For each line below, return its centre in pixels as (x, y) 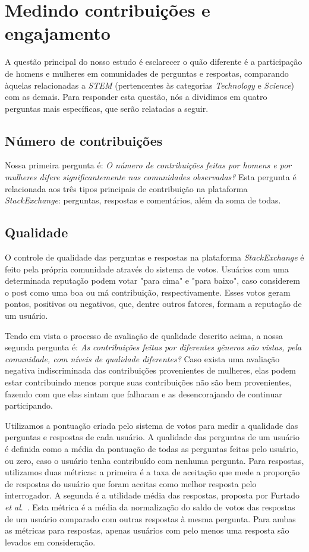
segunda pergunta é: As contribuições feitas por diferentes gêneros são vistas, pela (153, 347)
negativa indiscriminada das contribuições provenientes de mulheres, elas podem (150, 370)
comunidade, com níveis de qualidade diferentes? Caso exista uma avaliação (142, 358)
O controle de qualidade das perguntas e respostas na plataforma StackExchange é (154, 257)
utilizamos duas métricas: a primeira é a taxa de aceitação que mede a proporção (152, 472)
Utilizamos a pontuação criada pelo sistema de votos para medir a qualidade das (152, 425)
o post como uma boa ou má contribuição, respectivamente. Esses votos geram (148, 292)
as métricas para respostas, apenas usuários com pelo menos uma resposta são (147, 530)
